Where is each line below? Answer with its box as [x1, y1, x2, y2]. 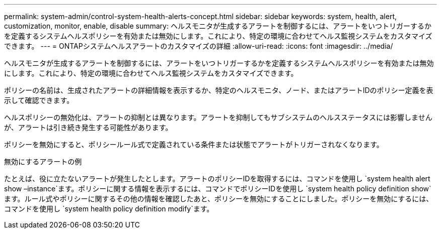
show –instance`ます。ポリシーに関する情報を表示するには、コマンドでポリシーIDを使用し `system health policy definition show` [4, 184, 431, 193]
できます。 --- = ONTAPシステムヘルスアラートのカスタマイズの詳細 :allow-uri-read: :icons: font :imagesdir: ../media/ [4, 42, 393, 50]
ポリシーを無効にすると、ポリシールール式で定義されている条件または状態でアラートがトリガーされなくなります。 [4, 140, 384, 149]
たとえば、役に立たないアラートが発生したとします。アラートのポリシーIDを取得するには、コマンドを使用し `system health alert [4, 174, 430, 183]
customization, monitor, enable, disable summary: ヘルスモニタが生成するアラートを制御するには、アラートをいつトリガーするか [4, 22, 431, 30]
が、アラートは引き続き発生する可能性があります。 [4, 123, 173, 132]
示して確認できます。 [4, 96, 74, 104]
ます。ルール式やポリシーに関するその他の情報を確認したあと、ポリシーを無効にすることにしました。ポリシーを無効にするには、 [4, 194, 433, 203]
